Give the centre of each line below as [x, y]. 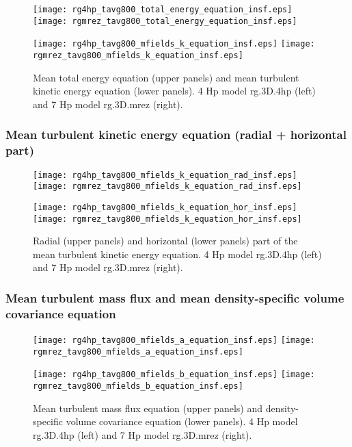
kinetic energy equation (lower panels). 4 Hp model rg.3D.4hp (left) [174, 91]
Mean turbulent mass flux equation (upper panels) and [148, 408]
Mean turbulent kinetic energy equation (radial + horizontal [176, 135]
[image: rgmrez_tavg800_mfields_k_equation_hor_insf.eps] [167, 219]
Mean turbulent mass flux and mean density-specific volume [175, 297]
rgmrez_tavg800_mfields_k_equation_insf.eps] [138, 55]
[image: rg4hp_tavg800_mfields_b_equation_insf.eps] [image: [174, 375]
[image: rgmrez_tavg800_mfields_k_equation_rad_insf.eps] [167, 187]
